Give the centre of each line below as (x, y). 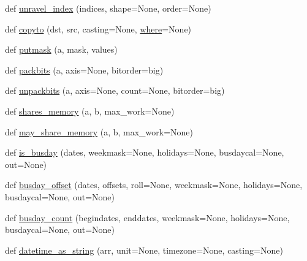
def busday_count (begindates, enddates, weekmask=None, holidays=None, (147, 217)
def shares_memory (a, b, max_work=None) (90, 111)
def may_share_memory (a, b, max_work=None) (99, 131)
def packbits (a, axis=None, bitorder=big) (84, 70)
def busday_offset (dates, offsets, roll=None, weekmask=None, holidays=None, (154, 185)
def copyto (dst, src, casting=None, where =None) (98, 28)
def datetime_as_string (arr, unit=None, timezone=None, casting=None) (144, 250)
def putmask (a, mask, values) (61, 49)
